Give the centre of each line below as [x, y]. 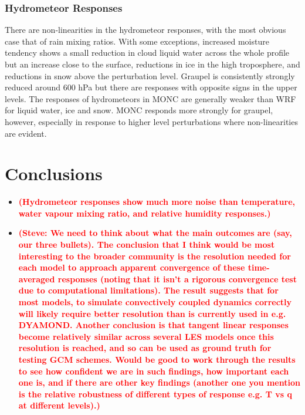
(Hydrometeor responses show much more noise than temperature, [157, 202]
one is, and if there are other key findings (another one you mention [159, 382]
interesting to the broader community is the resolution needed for [155, 256]
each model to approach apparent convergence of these [132, 267]
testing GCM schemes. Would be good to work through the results [157, 359]
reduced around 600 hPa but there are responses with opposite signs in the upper [151, 87]
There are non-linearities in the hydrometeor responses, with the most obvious [145, 30]
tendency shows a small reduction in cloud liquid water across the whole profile [147, 53]
